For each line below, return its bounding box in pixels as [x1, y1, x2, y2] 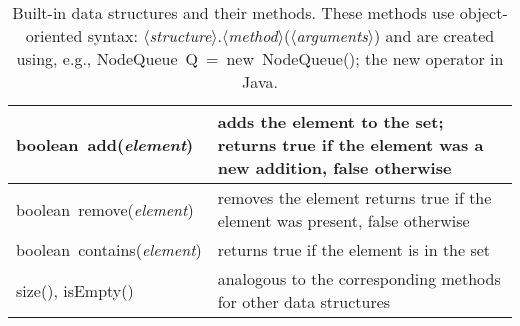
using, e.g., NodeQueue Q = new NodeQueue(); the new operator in [16, 47, 504, 70]
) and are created [374, 24, 495, 47]
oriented [25, 24, 83, 47]
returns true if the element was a [217, 133, 484, 156]
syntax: [87, 24, 138, 47]
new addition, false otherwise [217, 156, 452, 179]
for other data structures [217, 290, 391, 313]
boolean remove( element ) [16, 197, 194, 221]
